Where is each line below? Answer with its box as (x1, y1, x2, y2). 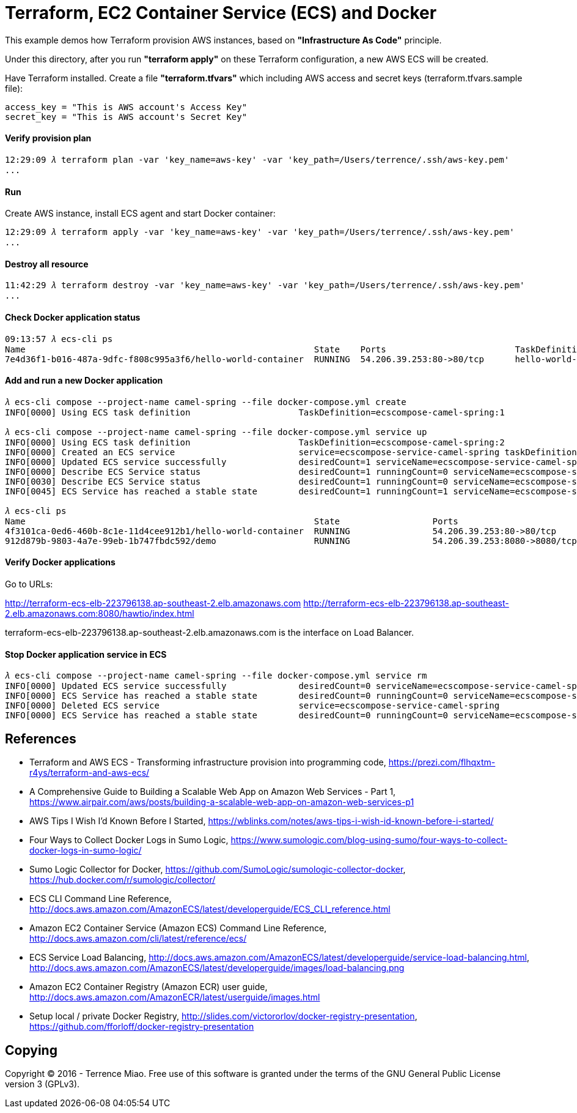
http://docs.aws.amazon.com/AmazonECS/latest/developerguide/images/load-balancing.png (29, 962, 405, 973)
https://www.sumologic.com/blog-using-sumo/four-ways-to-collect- (230, 835, 508, 846)
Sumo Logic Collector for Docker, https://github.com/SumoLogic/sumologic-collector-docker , (29, 864, 406, 875)
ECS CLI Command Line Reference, (29, 893, 172, 904)
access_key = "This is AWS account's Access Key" (5, 102, 248, 112)
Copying (5, 1042, 57, 1058)
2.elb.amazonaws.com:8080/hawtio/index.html (5, 608, 194, 619)
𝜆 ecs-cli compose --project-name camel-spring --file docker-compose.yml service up (5, 426, 427, 437)
